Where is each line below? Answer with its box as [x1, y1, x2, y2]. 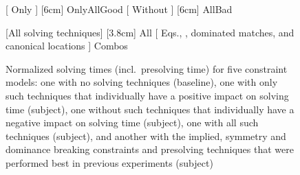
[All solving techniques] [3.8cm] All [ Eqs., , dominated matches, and [6, 25, 294, 39]
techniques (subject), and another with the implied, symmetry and [6, 128, 286, 143]
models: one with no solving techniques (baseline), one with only [6, 75, 278, 89]
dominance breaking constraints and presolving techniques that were [6, 142, 294, 156]
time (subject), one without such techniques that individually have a [6, 102, 294, 116]
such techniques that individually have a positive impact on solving [6, 88, 289, 102]
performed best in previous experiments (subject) [6, 155, 213, 170]
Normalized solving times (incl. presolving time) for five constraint [6, 61, 288, 75]
